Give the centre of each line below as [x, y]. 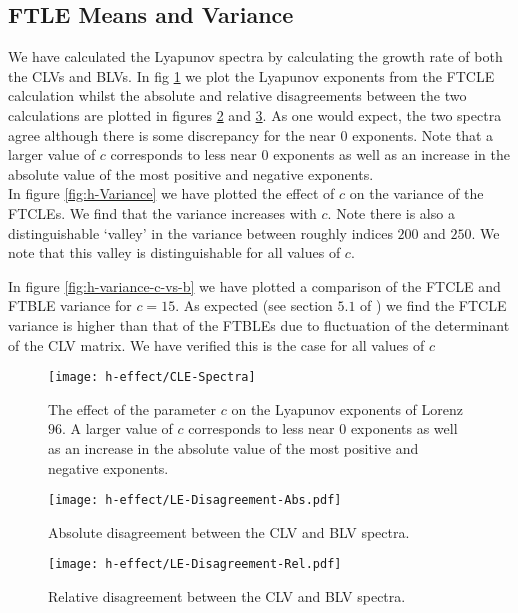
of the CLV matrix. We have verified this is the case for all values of [216, 344]
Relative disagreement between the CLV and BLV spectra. [227, 596]
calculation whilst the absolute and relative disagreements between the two [237, 95]
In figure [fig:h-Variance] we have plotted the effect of [171, 193]
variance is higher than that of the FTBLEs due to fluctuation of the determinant [259, 324]
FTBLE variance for [70, 305]
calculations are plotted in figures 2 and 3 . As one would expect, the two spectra [255, 114]
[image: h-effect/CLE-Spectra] [152, 377]
